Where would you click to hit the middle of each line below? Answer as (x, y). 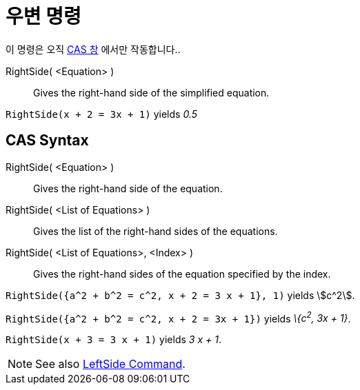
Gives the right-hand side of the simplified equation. (151, 92)
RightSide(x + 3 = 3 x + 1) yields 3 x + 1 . (113, 340)
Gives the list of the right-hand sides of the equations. (156, 231)
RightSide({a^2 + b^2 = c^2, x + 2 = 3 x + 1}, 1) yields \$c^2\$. (180, 295)
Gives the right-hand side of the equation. (128, 188)
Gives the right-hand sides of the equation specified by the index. (182, 274)
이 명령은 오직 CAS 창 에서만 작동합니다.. (93, 49)
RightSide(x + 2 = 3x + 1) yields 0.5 (101, 114)
